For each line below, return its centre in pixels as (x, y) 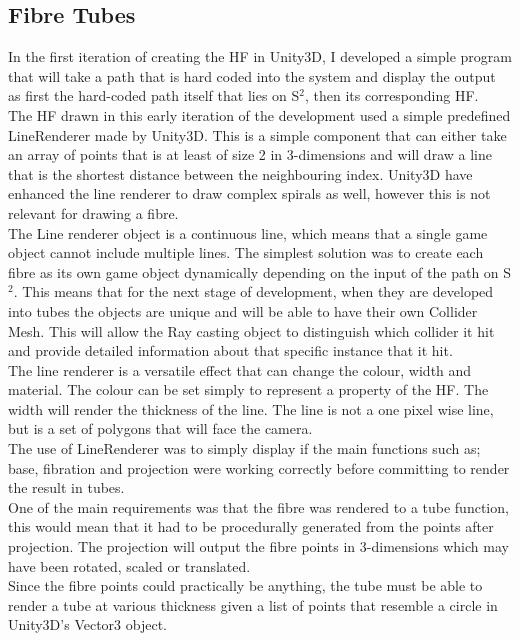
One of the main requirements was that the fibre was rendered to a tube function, (258, 506)
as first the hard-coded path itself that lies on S (154, 95)
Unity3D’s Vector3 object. (87, 624)
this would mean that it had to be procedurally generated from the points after (251, 526)
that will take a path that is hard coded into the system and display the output (252, 75)
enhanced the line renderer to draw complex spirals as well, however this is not (249, 193)
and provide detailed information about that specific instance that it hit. (230, 350)
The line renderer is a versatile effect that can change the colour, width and (240, 369)
